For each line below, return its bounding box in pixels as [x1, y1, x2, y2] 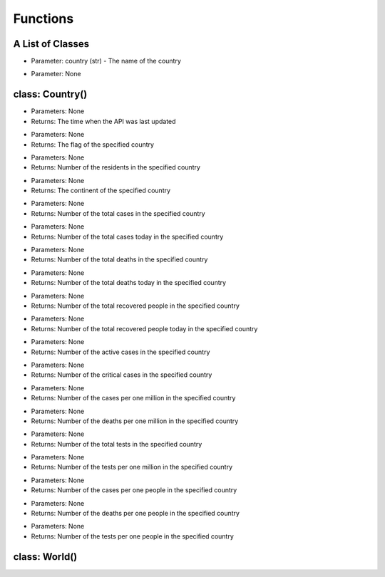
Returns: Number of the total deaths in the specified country [31, 255, 208, 264]
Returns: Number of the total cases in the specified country [31, 209, 206, 217]
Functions [13, 11, 74, 26]
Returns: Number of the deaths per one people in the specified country [31, 509, 240, 518]
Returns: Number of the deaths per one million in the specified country [31, 417, 239, 425]
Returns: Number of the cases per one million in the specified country [31, 394, 236, 402]
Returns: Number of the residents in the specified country [31, 163, 201, 172]
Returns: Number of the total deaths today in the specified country [31, 279, 227, 287]
